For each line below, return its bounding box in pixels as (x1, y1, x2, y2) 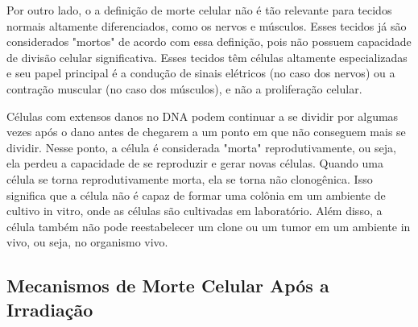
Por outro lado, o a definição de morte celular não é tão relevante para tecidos (6, 2, 392, 18)
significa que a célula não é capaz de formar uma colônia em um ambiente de (6, 186, 386, 203)
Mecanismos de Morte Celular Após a (6, 273, 329, 298)
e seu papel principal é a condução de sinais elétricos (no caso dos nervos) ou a (6, 64, 395, 81)
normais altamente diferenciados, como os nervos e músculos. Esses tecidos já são (6, 17, 407, 34)
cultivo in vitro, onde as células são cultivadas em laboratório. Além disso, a (6, 202, 383, 219)
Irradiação (6, 296, 93, 321)
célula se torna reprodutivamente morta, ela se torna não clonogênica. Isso (6, 170, 373, 187)
